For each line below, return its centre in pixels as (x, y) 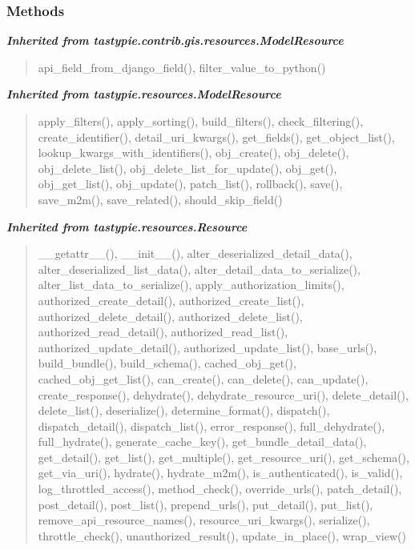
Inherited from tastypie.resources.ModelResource (144, 94)
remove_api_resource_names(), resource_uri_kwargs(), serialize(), (204, 520)
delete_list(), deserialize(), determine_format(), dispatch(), (184, 410)
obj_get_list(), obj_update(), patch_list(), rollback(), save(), (190, 184)
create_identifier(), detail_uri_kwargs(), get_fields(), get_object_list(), (216, 136)
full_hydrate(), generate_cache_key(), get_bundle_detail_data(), (202, 442)
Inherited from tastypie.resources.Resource (127, 226)
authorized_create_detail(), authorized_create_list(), (171, 300)
